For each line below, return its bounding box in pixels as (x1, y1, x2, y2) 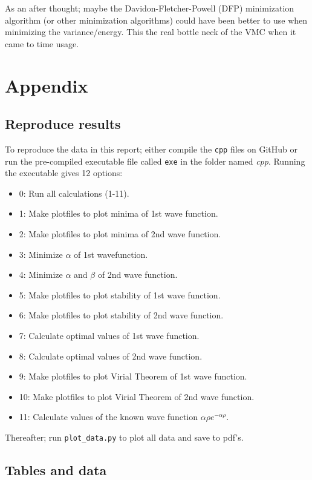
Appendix (5, 73, 88, 97)
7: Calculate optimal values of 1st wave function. (19, 329, 200, 342)
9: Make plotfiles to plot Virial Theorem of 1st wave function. (19, 370, 247, 383)
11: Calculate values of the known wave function (19, 410, 198, 423)
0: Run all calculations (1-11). (19, 186, 129, 199)
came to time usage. (5, 37, 79, 50)
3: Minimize (19, 248, 63, 260)
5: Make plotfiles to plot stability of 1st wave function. (19, 288, 221, 301)
